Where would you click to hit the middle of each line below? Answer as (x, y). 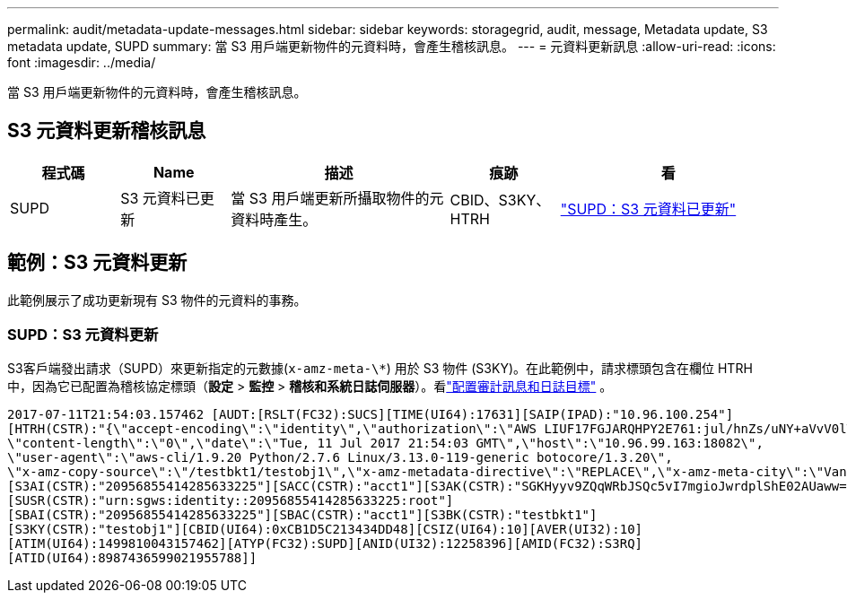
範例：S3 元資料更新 (97, 263)
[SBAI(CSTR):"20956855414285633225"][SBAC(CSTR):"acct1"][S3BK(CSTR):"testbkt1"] (302, 515)
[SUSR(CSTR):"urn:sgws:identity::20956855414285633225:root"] (231, 501)
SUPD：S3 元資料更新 (83, 335)
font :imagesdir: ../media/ (82, 62)
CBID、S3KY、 (500, 200)
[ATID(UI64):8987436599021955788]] (132, 558)
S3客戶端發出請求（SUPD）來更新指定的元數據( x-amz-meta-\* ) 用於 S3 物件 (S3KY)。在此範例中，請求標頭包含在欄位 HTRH (380, 369)
